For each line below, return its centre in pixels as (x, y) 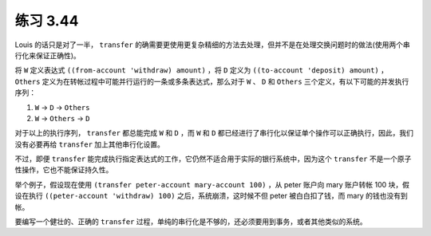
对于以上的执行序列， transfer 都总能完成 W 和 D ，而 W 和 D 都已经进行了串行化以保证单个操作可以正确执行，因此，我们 (214, 133)
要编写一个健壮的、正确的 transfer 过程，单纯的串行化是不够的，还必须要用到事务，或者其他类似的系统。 (191, 222)
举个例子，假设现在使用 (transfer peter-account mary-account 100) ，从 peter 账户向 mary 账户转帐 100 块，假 (212, 184)
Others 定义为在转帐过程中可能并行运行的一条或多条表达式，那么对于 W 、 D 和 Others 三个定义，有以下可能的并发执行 (212, 81)
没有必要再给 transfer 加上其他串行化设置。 (90, 144)
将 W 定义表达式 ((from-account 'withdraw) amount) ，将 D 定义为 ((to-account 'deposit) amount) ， (202, 70)
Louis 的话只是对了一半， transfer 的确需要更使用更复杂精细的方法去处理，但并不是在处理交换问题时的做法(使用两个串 (212, 45)
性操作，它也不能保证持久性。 (64, 170)
